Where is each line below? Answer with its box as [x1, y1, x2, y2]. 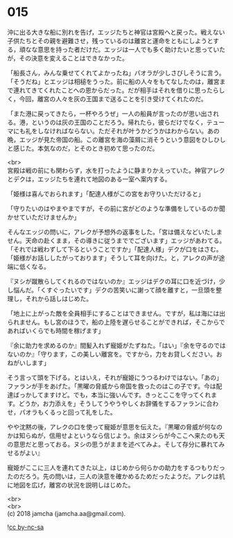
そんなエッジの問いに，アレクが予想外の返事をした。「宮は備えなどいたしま [7, 227, 223, 236]
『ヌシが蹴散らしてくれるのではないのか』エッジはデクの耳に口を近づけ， [7, 277, 220, 285]
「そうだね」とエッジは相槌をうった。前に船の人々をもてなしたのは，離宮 [7, 77, 220, 85]
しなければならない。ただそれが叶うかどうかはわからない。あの [37, 126, 220, 135]
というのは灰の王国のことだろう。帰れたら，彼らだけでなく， [31, 118, 207, 126]
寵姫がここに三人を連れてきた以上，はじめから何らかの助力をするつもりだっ [7, 463, 225, 471]
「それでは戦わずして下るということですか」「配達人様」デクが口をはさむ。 [7, 245, 223, 253]
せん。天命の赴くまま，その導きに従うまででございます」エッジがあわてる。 [7, 236, 226, 245]
